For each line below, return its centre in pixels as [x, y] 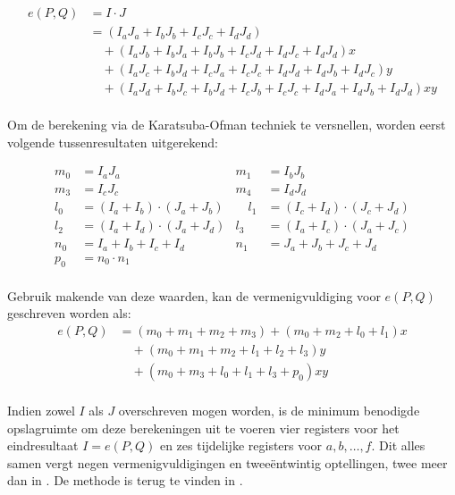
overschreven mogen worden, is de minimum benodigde [269, 411]
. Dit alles [398, 445]
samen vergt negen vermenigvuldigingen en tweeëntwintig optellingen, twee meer [227, 462]
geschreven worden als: [69, 313]
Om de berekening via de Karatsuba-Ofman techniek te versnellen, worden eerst [227, 125]
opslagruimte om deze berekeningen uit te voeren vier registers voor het [203, 428]
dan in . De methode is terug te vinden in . [125, 480]
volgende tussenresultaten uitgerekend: [113, 142]
